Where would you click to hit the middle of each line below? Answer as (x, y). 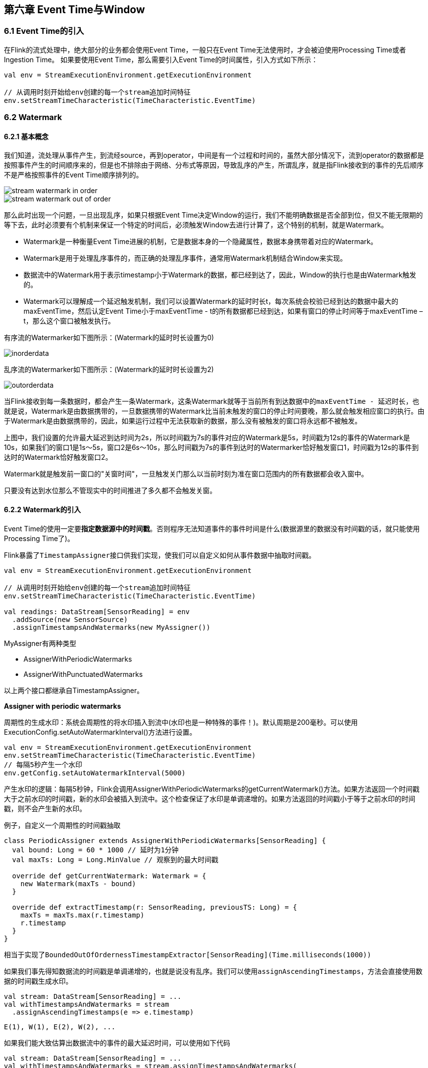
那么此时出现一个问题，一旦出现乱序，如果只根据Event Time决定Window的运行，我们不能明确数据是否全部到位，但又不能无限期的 (214, 215)
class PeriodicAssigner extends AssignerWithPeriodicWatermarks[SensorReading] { (165, 840)
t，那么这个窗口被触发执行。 (69, 321)
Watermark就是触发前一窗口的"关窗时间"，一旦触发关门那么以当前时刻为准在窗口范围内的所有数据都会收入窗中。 (186, 474)
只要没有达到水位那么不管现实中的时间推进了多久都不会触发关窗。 (110, 491)
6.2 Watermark (33, 117)
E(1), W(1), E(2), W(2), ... (60, 1027)
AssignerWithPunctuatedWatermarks (83, 674)
